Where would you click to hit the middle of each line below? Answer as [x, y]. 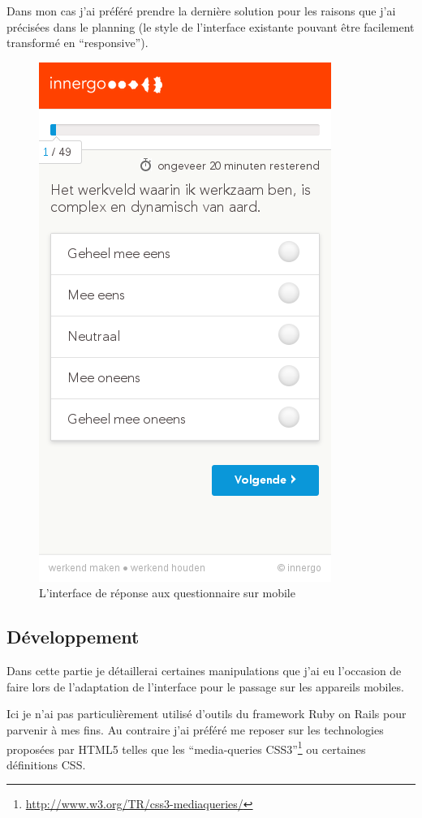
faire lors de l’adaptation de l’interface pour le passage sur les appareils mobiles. [205, 686]
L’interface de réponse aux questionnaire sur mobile [167, 593]
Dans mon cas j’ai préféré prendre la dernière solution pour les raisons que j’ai [201, 11]
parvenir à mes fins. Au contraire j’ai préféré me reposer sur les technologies [195, 729]
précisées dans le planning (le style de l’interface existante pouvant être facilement [211, 26]
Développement [73, 637]
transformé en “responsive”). [78, 43]
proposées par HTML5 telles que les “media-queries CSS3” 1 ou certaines [186, 747]
